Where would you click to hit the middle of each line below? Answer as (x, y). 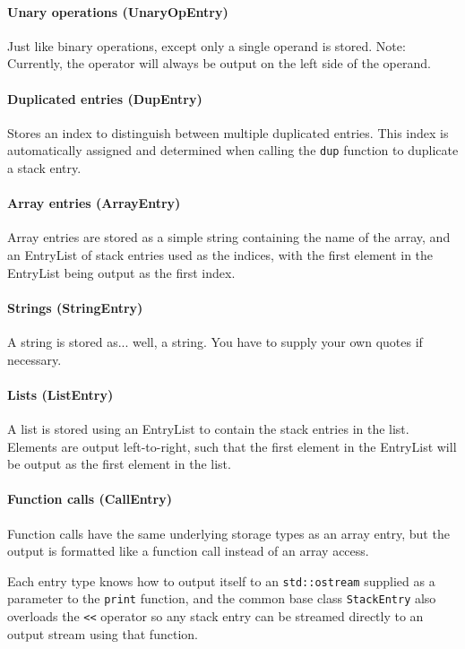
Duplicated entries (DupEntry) (105, 98)
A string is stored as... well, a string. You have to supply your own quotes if (215, 342)
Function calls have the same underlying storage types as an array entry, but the (228, 533)
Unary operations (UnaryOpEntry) (118, 11)
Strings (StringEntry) (75, 307)
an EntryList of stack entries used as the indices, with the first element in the (220, 255)
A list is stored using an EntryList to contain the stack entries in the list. (208, 428)
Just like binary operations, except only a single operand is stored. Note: (207, 45)
